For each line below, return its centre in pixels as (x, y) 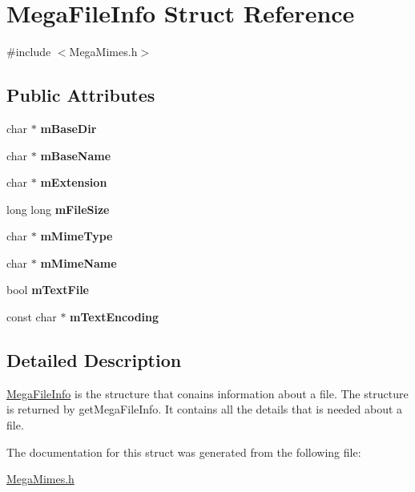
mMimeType (77, 236)
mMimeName (79, 262)
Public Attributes (81, 95)
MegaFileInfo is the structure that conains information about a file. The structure (207, 393)
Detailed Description (94, 360)
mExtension (74, 182)
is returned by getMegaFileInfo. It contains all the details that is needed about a (205, 409)
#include (29, 52)
